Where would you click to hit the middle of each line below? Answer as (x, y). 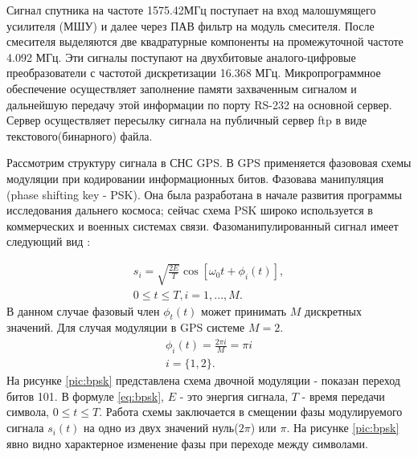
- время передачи (343, 396)
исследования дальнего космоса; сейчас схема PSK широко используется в (190, 210)
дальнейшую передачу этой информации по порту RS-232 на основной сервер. (199, 104)
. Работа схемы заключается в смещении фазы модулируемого (251, 412)
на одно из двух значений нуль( (161, 428)
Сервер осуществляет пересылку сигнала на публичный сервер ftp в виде (187, 120)
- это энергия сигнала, (234, 396)
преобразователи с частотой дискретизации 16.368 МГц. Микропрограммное (194, 73)
